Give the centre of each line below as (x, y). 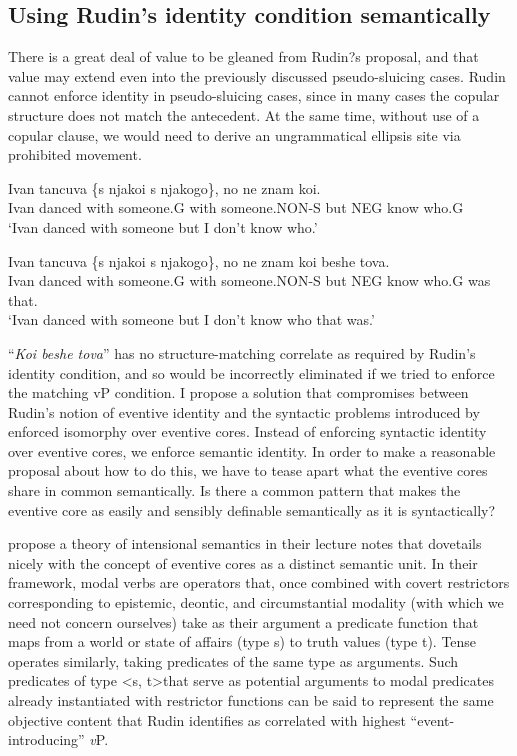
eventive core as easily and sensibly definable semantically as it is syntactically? (252, 509)
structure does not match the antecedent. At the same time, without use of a (244, 114)
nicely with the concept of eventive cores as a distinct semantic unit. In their (243, 562)
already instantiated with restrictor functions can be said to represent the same (251, 700)
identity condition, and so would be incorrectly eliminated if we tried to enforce (251, 372)
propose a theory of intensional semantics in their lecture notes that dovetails (245, 543)
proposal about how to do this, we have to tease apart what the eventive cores (248, 470)
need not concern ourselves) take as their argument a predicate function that (243, 621)
